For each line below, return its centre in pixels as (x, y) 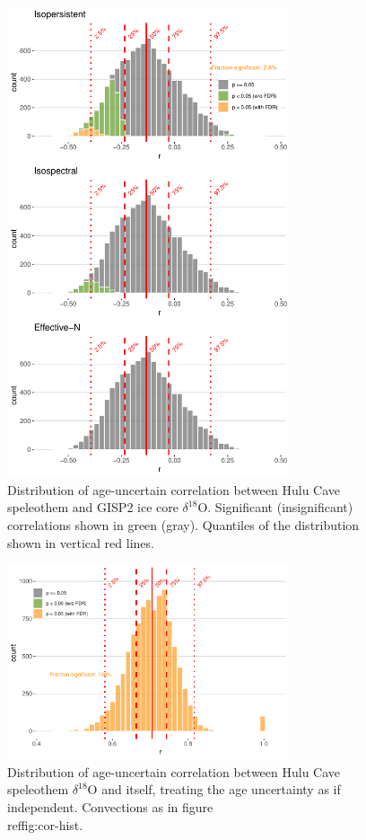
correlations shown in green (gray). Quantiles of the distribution (183, 524)
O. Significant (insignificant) (275, 507)
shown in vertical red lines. (81, 542)
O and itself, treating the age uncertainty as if (214, 789)
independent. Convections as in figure (110, 807)
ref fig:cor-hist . (45, 824)
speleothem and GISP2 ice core (93, 507)
